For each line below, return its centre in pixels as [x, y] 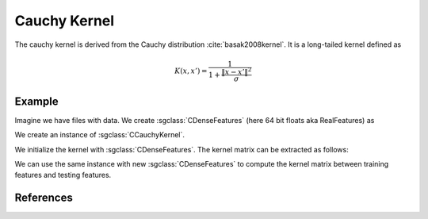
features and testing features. [63, 175]
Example [36, 101]
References [44, 198]
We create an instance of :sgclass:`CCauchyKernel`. [100, 135]
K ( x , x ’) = [191, 71]
